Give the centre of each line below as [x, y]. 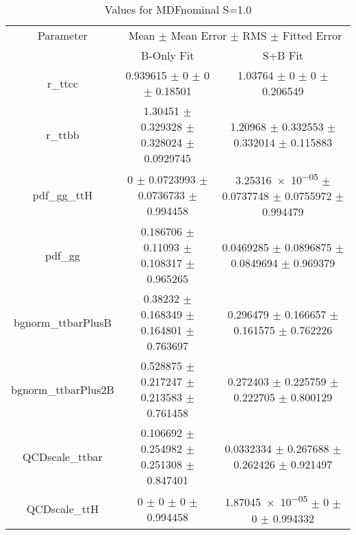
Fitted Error [312, 35]
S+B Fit [283, 55]
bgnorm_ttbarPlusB [63, 322]
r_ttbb [63, 134]
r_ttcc [62, 83]
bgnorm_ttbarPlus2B [63, 389]
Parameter [63, 35]
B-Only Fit [168, 55]
